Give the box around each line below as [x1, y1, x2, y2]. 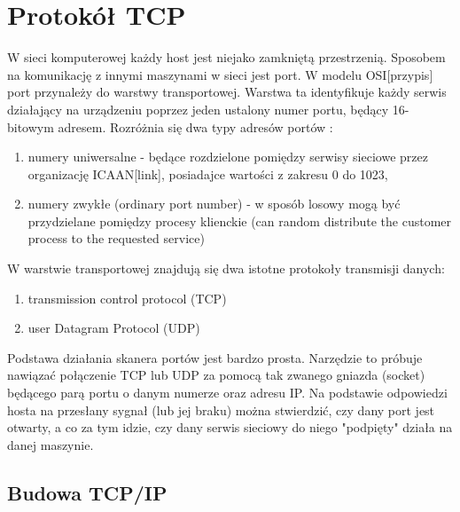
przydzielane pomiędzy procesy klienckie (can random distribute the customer [27, 211, 451, 230]
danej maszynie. [7, 435, 94, 453]
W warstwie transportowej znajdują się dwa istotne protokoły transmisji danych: [7, 259, 445, 278]
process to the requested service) [27, 229, 205, 248]
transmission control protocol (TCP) [27, 288, 227, 307]
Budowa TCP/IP [7, 478, 168, 506]
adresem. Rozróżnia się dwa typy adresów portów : [58, 117, 333, 136]
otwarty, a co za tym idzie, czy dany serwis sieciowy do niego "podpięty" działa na [7, 418, 453, 437]
